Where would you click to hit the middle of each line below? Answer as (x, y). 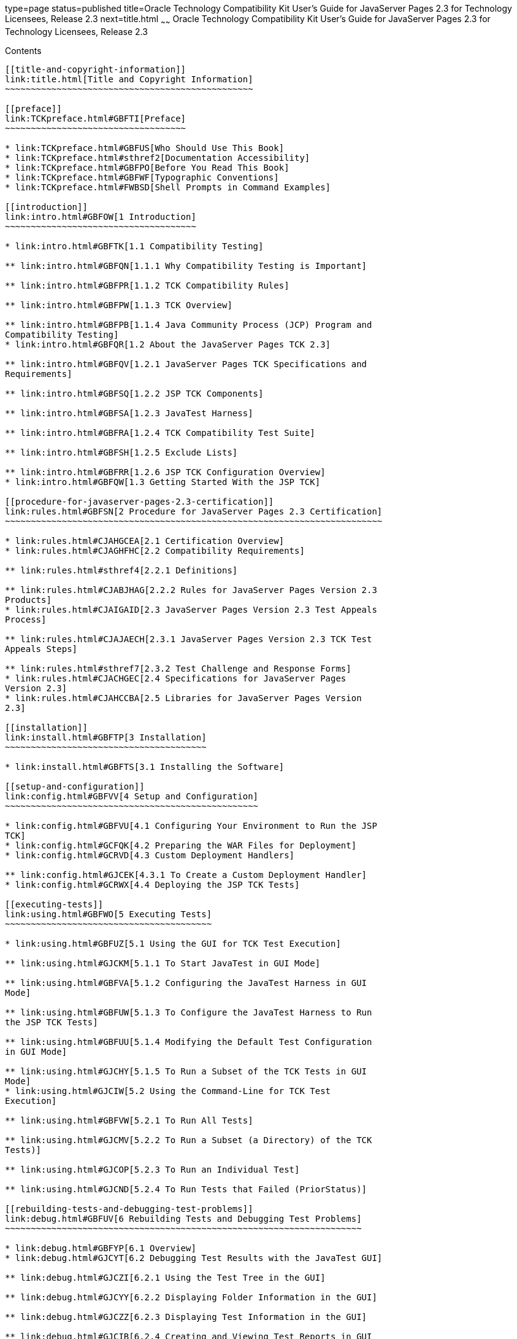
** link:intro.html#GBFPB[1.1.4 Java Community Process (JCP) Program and (189, 324)
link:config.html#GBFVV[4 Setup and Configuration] (132, 796)
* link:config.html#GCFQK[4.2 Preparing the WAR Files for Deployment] (181, 845)
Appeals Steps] (41, 649)
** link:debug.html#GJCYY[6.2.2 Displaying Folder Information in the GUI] (191, 1297)
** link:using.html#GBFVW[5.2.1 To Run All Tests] (129, 1120)
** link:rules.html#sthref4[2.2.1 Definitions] (121, 570)
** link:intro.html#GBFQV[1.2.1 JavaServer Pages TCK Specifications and (186, 364)
